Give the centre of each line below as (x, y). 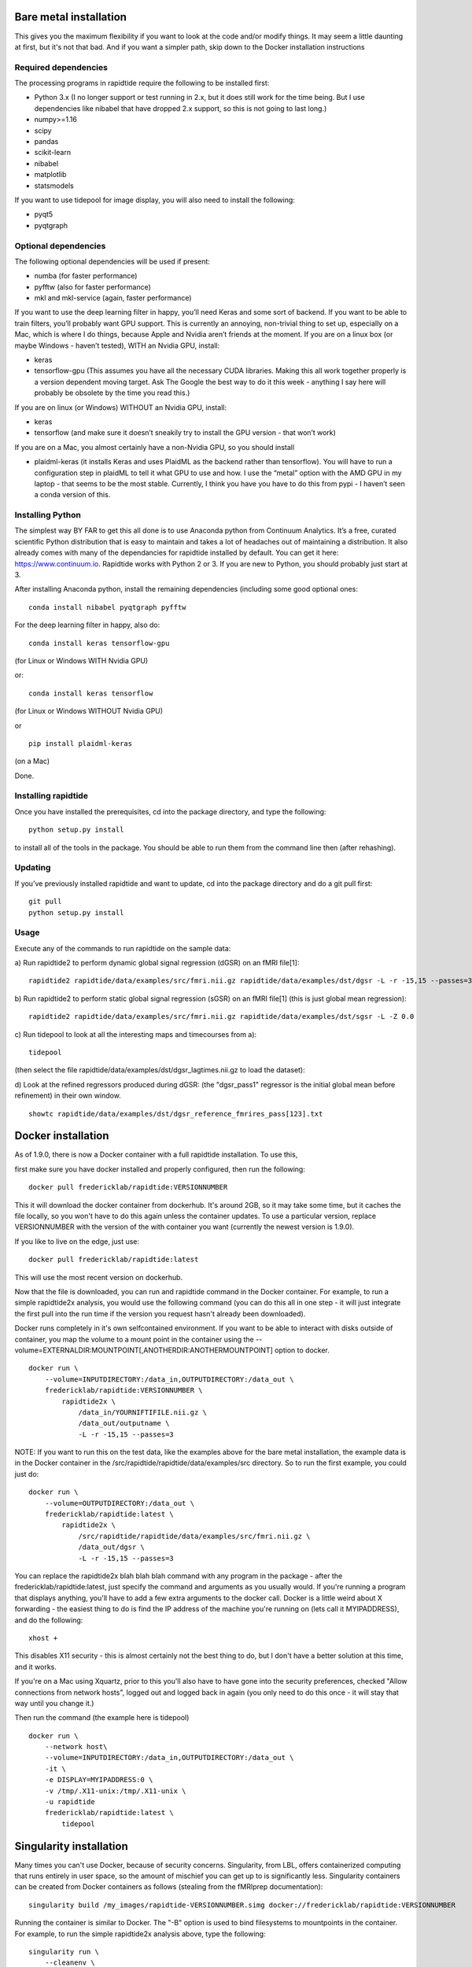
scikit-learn (52, 153)
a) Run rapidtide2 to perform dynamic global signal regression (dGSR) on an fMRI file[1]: (157, 963)
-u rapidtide (70, 1802)
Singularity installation (72, 1846)
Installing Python (48, 515)
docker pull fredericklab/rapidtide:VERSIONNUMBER (128, 1187)
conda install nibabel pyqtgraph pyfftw (107, 607)
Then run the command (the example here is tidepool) (102, 1718)
